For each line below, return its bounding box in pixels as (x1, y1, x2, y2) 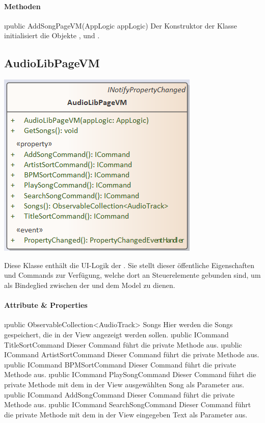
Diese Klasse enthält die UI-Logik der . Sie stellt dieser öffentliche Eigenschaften (4, 259, 255, 270)
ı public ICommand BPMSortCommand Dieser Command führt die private (4, 359, 236, 369)
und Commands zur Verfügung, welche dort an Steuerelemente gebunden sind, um (4, 270, 261, 280)
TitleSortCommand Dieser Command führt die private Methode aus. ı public (4, 339, 242, 350)
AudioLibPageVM (4, 55, 100, 71)
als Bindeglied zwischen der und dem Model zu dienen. (4, 279, 175, 290)
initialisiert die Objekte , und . (4, 30, 100, 41)
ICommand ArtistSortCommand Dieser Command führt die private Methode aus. (4, 349, 259, 360)
